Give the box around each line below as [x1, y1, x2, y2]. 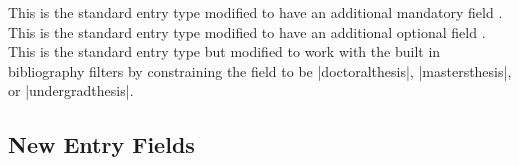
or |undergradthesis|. [8, 80, 134, 101]
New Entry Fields [8, 129, 195, 160]
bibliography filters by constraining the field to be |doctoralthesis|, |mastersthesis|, [8, 60, 512, 81]
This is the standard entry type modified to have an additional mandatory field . [8, 2, 503, 22]
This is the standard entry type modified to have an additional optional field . [8, 21, 486, 42]
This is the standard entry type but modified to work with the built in [8, 41, 441, 62]
